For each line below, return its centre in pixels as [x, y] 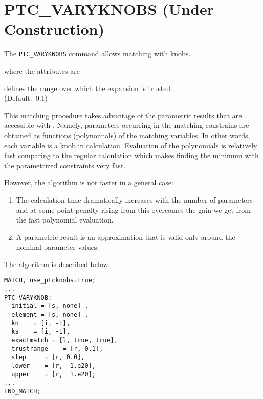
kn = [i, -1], [41, 323]
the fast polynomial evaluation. [65, 220]
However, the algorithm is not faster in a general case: [89, 182]
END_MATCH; [23, 391]
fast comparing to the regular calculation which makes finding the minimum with [131, 155]
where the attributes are [42, 70]
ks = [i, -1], [41, 332]
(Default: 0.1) [26, 98]
